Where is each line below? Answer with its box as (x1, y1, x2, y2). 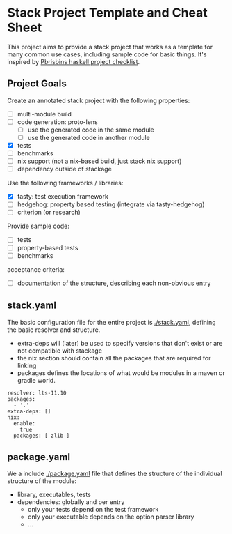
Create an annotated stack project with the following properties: (7, 96, 190, 105)
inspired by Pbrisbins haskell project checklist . (7, 57, 140, 66)
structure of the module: (7, 477, 77, 485)
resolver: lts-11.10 (7, 389, 67, 397)
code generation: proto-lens (17, 117, 99, 126)
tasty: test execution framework (17, 192, 109, 201)
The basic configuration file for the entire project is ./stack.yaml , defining (7, 318, 217, 326)
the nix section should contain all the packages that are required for (17, 353, 211, 362)
